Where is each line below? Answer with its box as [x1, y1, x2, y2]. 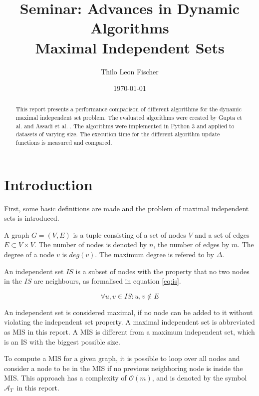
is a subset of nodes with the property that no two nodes [75, 266, 250, 276]
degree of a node [4, 249, 54, 260]
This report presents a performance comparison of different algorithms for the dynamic [15, 105, 242, 113]
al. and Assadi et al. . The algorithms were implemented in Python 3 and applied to [15, 121, 235, 130]
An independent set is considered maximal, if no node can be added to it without [4, 307, 253, 317]
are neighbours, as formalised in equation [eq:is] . [33, 276, 181, 286]
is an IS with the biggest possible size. [4, 336, 120, 347]
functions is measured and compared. [15, 138, 112, 147]
